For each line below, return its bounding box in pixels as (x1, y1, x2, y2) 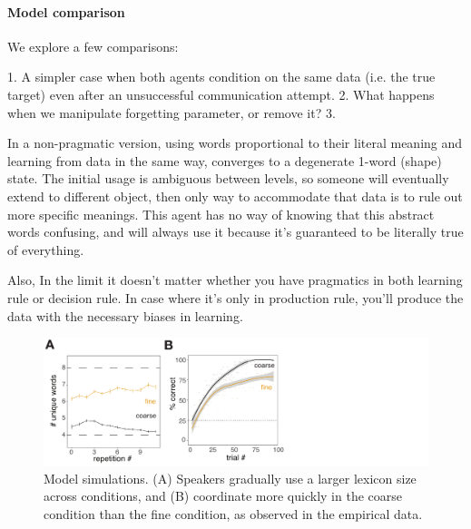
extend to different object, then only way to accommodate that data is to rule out (7, 186, 463, 205)
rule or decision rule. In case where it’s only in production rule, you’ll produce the (7, 288, 464, 307)
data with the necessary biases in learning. (7, 306, 243, 325)
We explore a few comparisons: (7, 36, 179, 55)
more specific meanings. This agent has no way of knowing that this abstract (7, 204, 435, 223)
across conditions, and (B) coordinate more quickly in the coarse (44, 486, 402, 505)
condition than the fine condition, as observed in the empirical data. (44, 505, 423, 524)
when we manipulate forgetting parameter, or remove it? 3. (7, 103, 336, 122)
